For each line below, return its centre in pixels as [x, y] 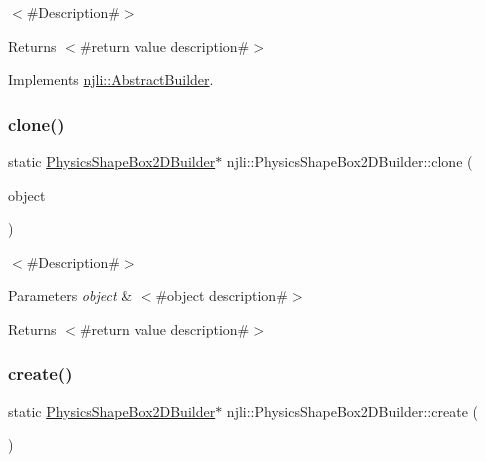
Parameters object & [70, 295]
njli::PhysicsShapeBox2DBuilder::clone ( [349, 161]
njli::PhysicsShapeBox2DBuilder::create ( [352, 410]
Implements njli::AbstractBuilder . [111, 79]
